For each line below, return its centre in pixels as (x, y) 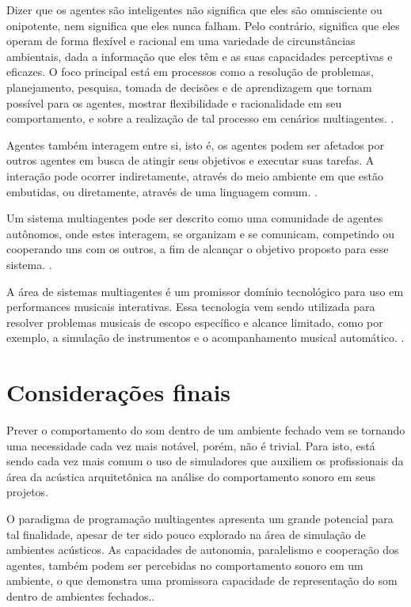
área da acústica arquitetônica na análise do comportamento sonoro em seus (191, 476)
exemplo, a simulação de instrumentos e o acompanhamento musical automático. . (205, 338)
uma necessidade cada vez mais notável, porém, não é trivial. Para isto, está (191, 445)
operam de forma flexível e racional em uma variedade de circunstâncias (181, 41)
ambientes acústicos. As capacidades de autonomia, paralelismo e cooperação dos (203, 550)
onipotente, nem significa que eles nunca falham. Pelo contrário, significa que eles (203, 25)
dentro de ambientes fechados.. (81, 596)
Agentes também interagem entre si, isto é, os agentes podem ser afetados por (195, 144)
